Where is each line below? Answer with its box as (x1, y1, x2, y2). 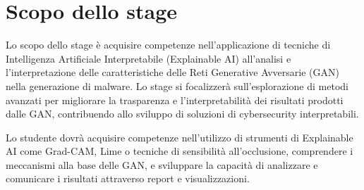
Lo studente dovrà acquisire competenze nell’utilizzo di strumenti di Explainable (6, 129, 353, 144)
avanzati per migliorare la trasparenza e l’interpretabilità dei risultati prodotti (6, 92, 344, 107)
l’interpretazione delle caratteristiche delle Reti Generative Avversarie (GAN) (6, 65, 339, 80)
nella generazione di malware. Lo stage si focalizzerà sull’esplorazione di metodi (6, 78, 348, 93)
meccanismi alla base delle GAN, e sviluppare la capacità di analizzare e (6, 157, 318, 172)
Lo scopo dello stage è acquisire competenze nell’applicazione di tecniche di (6, 37, 331, 52)
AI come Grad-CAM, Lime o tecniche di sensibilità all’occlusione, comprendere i (6, 144, 353, 158)
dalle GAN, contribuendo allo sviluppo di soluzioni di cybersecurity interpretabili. (6, 106, 359, 121)
